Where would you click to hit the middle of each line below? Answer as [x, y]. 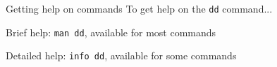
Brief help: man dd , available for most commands [111, 32]
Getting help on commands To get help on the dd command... [139, 8]
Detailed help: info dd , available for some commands [121, 55]
